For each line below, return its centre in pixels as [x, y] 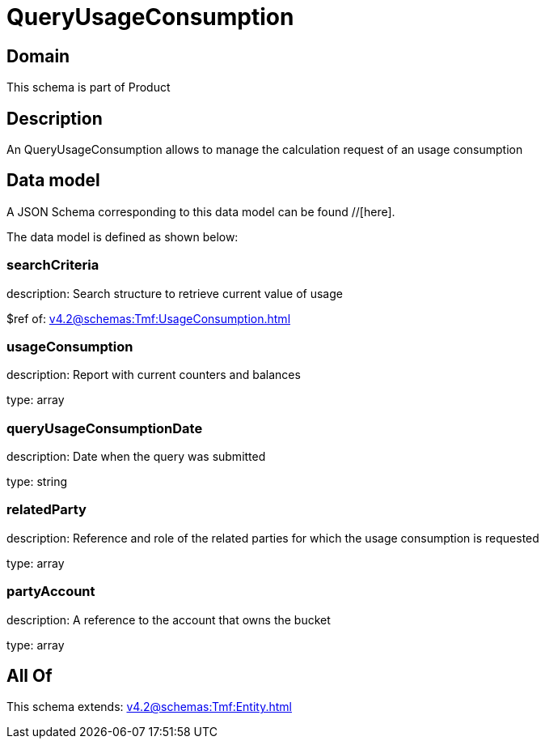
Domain [38, 56]
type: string [37, 482]
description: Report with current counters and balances [154, 375]
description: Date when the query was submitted [136, 457]
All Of [30, 676]
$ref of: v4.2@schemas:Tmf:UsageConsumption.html [149, 318]
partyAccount [51, 592]
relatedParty [46, 510]
